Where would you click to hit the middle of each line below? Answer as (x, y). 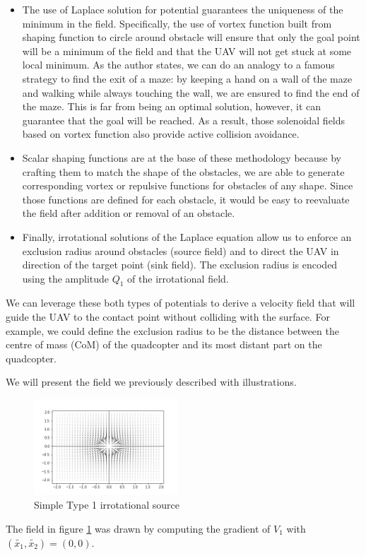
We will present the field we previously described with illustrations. (151, 382)
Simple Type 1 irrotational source (107, 505)
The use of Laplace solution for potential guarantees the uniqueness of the (183, 9)
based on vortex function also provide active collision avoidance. (161, 134)
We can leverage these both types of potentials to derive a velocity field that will (181, 303)
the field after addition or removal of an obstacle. (129, 213)
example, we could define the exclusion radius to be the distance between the (172, 330)
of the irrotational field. (178, 278)
